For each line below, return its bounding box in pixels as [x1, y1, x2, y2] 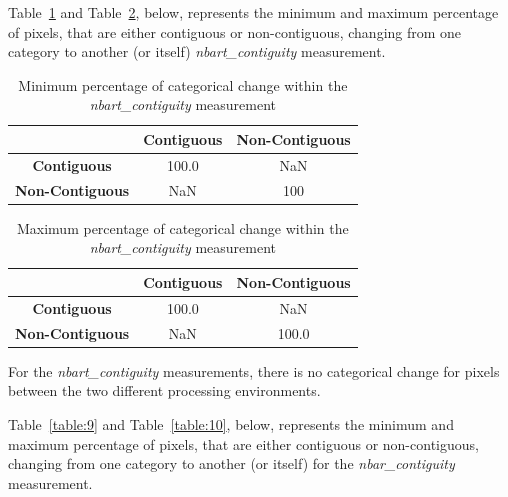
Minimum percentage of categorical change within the [18, 74, 348, 95]
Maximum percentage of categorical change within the [16, 217, 349, 238]
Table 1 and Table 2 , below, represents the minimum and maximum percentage [8, 2, 499, 22]
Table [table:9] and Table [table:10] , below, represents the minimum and [8, 413, 454, 434]
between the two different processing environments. [8, 380, 321, 401]
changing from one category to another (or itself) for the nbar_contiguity [8, 453, 455, 474]
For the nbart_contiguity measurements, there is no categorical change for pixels [8, 360, 500, 381]
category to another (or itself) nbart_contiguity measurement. [8, 41, 386, 62]
